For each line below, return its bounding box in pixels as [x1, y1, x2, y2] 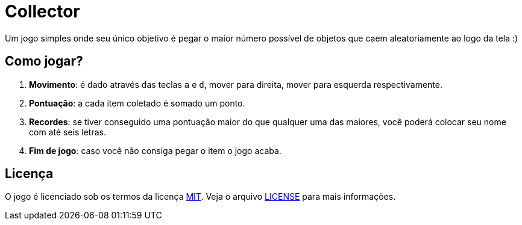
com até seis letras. [29, 126, 106, 137]
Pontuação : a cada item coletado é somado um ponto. [29, 97, 245, 108]
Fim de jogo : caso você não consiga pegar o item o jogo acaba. [29, 145, 281, 156]
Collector [5, 1, 80, 22]
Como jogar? [5, 54, 83, 69]
